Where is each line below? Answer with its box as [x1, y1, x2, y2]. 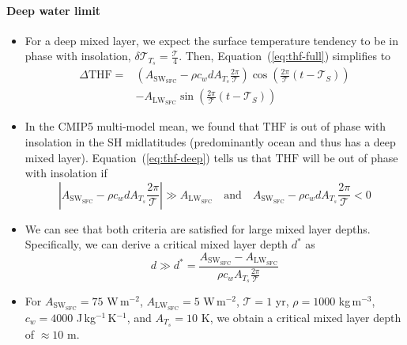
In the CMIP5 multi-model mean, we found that [24, 118, 259, 135]
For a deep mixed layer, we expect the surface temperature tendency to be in [24, 32, 398, 48]
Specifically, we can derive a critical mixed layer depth [24, 236, 288, 252]
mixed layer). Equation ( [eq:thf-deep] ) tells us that [24, 149, 272, 165]
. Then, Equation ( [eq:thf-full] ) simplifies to [179, 47, 391, 64]
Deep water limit [6, 2, 101, 18]
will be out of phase [302, 149, 398, 165]
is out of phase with [290, 118, 386, 135]
